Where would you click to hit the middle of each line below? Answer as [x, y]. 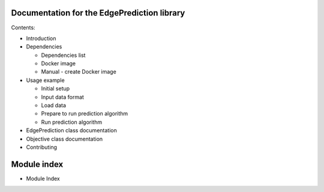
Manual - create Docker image [79, 72]
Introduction [41, 38]
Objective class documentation [64, 139]
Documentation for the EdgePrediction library [98, 13]
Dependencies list [63, 55]
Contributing [41, 147]
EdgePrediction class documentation [71, 130]
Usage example [46, 80]
